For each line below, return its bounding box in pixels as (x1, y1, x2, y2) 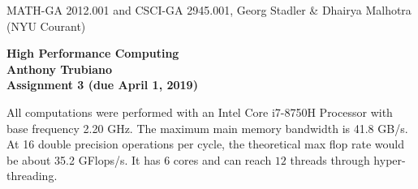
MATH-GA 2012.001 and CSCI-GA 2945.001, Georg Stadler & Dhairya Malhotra (6, 2, 412, 18)
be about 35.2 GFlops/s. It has (6, 151, 161, 168)
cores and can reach (173, 151, 272, 168)
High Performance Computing (6, 45, 179, 62)
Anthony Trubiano (6, 60, 112, 77)
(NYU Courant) (6, 17, 86, 34)
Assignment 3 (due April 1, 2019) (6, 76, 198, 93)
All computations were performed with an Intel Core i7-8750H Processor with (6, 103, 393, 120)
